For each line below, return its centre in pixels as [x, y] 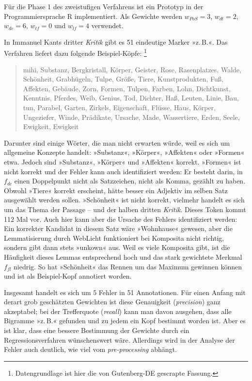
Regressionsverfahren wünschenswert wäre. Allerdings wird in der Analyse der [119, 340]
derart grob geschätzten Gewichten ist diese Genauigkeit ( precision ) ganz [112, 302]
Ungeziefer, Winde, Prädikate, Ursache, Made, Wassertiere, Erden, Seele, [131, 117]
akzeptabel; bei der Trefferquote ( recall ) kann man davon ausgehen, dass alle [118, 311]
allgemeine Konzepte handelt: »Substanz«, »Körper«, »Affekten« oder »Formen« [124, 152]
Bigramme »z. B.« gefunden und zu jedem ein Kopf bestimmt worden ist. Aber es [125, 321]
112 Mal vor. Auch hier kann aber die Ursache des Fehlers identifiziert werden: [121, 219]
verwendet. [107, 25]
